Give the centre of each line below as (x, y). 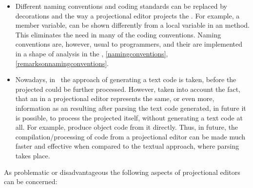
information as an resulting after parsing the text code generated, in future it (131, 108)
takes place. (33, 155)
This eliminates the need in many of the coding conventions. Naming (118, 34)
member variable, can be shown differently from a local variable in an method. (132, 25)
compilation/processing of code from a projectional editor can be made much (130, 136)
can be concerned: (31, 181)
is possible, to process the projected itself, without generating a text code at (129, 117)
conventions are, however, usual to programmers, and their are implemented (129, 44)
